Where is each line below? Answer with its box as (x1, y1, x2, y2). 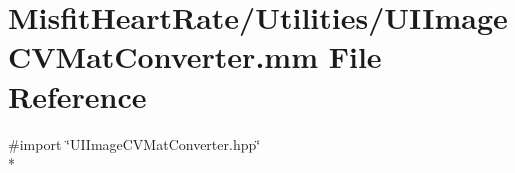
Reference (8, 75, 147, 116)
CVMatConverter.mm (8, 36, 318, 77)
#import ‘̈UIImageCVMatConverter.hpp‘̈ (8, 133, 261, 154)
